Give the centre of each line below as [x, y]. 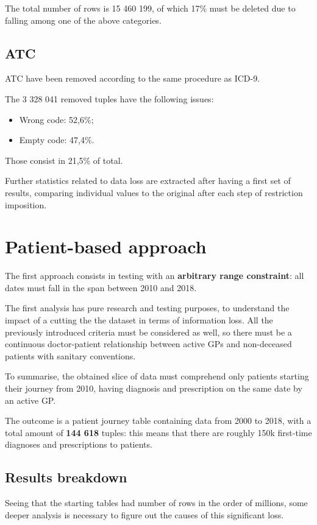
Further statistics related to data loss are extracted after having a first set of [148, 181]
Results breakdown [66, 477]
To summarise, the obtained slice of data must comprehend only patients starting [157, 376]
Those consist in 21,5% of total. [64, 160]
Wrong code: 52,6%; [56, 119]
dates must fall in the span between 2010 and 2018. [101, 287]
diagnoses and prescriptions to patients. [79, 444]
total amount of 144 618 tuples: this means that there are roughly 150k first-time [158, 432]
